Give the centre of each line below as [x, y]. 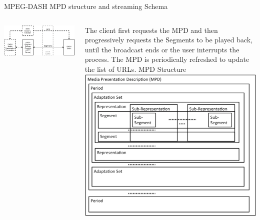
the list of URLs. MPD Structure [135, 69]
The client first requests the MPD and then [151, 30]
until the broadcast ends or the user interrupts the [162, 49]
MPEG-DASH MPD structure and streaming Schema [86, 6]
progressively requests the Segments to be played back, [169, 40]
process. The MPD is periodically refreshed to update [167, 59]
